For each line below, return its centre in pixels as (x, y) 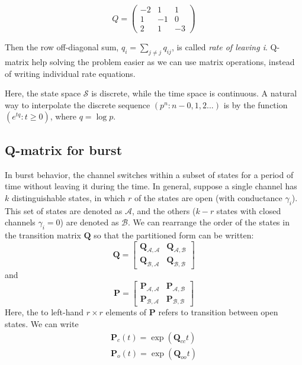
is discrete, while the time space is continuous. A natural (194, 93)
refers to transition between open (218, 312)
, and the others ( (164, 210)
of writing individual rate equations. (70, 73)
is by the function (256, 104)
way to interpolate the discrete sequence (78, 104)
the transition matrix (43, 235)
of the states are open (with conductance (208, 197)
